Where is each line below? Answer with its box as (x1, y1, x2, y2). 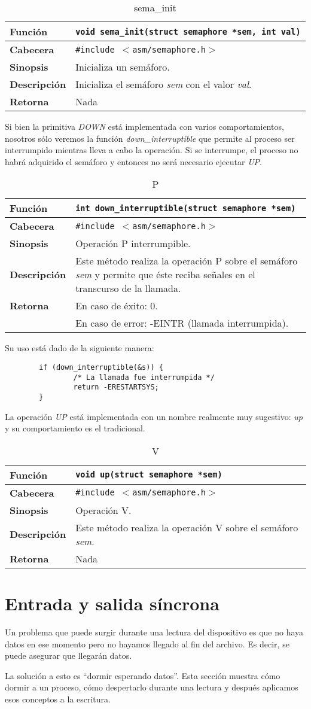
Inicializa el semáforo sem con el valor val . (75, 77, 252, 91)
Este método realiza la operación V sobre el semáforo (75, 520, 298, 534)
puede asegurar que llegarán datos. (5, 649, 132, 662)
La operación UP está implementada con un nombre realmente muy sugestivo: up (5, 410, 303, 422)
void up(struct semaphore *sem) (75, 470, 222, 480)
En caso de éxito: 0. (75, 299, 158, 313)
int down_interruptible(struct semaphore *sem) (75, 203, 296, 213)
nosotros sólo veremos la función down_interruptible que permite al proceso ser (5, 132, 295, 144)
